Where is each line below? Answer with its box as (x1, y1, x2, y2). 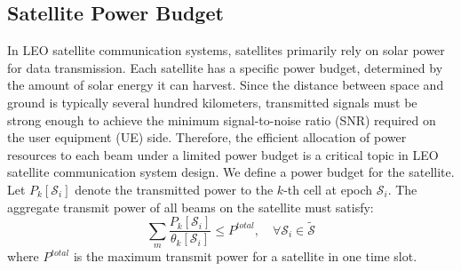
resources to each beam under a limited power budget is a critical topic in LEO (7, 145, 439, 163)
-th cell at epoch (283, 179, 373, 198)
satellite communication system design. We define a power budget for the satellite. (7, 163, 455, 181)
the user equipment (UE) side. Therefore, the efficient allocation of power (7, 128, 407, 147)
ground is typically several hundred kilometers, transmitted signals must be (7, 92, 417, 111)
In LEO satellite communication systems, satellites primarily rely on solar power (7, 41, 445, 60)
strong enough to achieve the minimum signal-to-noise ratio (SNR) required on (7, 110, 436, 129)
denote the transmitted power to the (75, 179, 274, 198)
